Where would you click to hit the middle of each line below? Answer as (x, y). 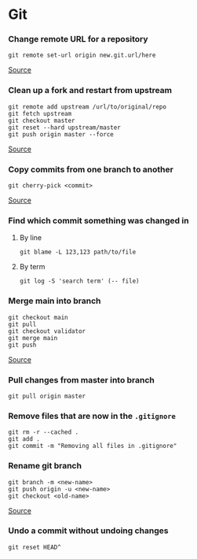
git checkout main (38, 317)
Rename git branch (45, 466)
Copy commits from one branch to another (91, 169)
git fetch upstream (40, 113)
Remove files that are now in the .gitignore (92, 416)
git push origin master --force (61, 134)
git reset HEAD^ (35, 547)
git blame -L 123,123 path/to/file (78, 252)
